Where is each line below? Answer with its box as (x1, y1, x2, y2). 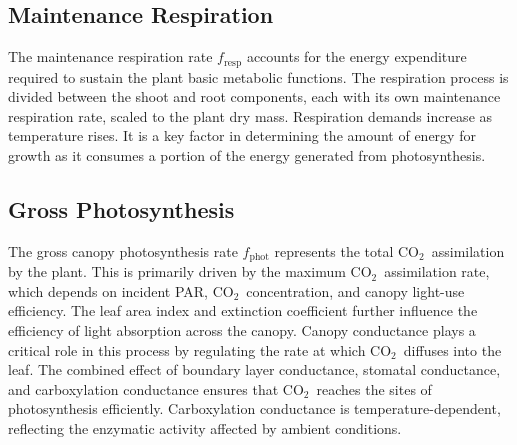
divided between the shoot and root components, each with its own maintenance (8, 86, 501, 107)
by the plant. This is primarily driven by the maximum (8, 261, 346, 282)
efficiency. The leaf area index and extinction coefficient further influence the (8, 300, 478, 321)
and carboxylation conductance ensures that (8, 378, 279, 399)
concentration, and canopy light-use (246, 280, 465, 301)
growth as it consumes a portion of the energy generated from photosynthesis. (8, 145, 486, 166)
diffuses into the (403, 339, 502, 360)
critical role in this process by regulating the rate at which (8, 339, 366, 360)
